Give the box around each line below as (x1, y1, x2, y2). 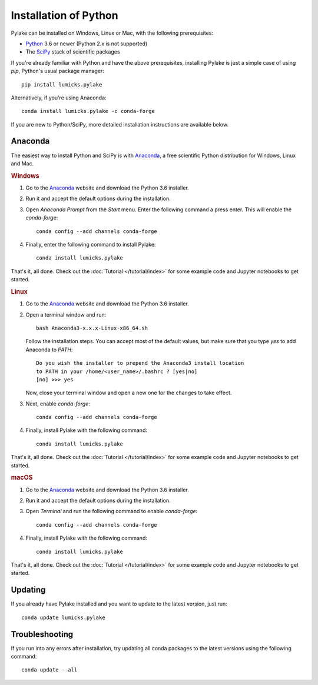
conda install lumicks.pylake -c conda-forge (21, 108, 155, 115)
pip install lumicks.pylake (21, 81, 102, 88)
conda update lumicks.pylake (21, 614, 105, 621)
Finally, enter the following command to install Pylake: (25, 241, 156, 248)
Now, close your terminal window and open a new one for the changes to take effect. (25, 389, 232, 397)
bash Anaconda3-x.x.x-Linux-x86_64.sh (36, 324, 148, 331)
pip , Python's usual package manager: (11, 68, 104, 75)
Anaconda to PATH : (25, 346, 73, 353)
